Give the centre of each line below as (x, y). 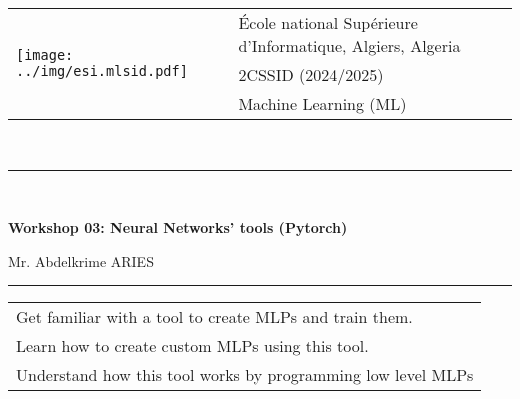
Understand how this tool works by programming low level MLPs (245, 375)
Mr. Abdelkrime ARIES (81, 260)
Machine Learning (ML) (322, 103)
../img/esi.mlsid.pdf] (102, 71)
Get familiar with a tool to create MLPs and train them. (214, 317)
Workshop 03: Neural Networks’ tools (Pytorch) (178, 227)
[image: (45, 55)
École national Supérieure (328, 22)
